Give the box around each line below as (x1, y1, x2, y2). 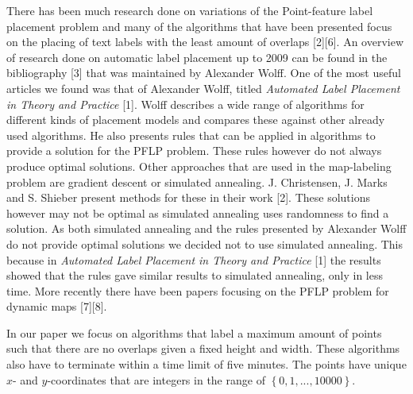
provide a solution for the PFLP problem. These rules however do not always (6, 142, 382, 159)
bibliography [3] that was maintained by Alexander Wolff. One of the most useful (6, 64, 401, 81)
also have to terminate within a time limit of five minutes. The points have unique (6, 356, 407, 373)
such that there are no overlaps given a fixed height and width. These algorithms (6, 340, 400, 357)
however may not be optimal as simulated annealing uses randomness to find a (6, 204, 389, 221)
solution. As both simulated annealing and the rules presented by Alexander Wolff (6, 220, 407, 237)
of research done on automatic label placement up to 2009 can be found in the (6, 48, 388, 65)
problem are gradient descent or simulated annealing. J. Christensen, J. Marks (6, 173, 388, 190)
